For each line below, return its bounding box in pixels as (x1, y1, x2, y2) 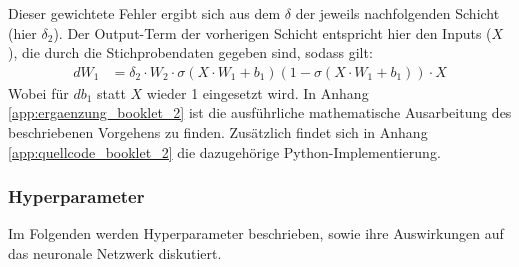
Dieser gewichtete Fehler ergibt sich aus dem (8, 3, 281, 23)
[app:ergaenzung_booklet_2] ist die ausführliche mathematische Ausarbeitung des (8, 102, 512, 123)
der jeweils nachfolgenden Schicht (295, 3, 500, 23)
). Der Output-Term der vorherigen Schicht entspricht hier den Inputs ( (53, 22, 492, 43)
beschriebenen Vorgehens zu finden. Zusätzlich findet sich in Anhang (8, 122, 428, 142)
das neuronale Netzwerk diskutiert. (8, 243, 222, 263)
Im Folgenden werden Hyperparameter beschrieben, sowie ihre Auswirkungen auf (8, 223, 504, 244)
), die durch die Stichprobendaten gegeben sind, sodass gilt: (8, 42, 373, 63)
